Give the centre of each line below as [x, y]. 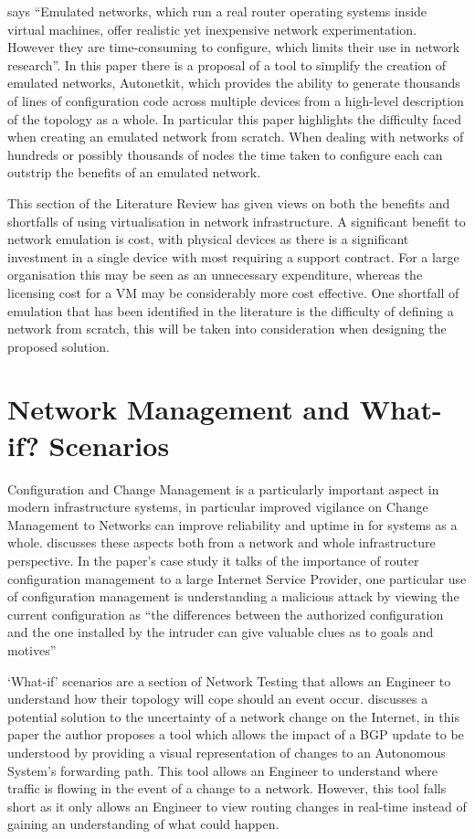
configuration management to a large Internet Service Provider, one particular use [237, 578]
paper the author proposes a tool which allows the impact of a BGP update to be [236, 734]
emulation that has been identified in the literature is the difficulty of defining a [231, 310]
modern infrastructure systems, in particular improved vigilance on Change [218, 507]
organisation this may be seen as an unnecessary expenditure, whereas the [215, 275]
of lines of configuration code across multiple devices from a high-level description [236, 100]
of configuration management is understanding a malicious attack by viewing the [233, 596]
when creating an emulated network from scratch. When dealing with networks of [236, 137]
